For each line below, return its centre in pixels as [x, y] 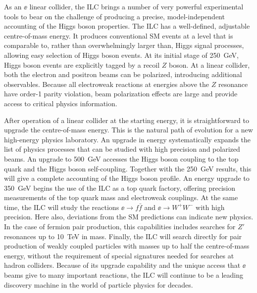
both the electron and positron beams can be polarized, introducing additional [123, 74]
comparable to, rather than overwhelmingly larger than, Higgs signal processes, [124, 45]
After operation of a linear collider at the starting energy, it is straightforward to [127, 120]
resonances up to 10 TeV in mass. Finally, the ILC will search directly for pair [123, 236]
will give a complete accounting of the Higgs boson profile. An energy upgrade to [127, 178]
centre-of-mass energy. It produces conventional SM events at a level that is [119, 35]
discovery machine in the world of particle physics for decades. [99, 284]
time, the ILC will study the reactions [62, 207]
